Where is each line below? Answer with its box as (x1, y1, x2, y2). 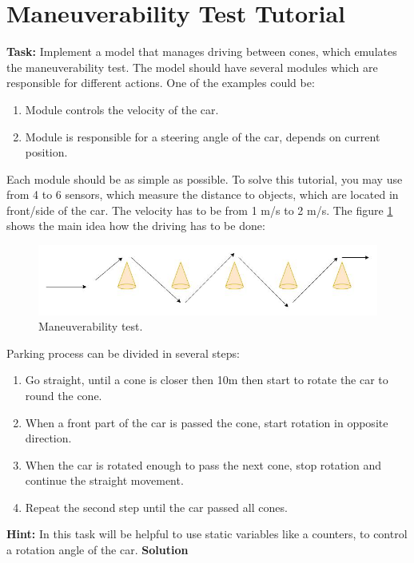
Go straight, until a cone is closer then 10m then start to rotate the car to (25, 371, 388, 388)
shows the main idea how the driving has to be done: (6, 217, 265, 234)
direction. (25, 430, 72, 446)
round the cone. (25, 387, 102, 403)
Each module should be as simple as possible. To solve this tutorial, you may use (6, 170, 403, 187)
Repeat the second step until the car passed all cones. (25, 498, 288, 515)
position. (25, 144, 68, 161)
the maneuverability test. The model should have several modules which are (6, 58, 378, 75)
